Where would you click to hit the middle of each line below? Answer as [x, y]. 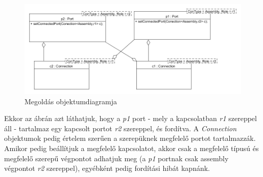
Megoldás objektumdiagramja [71, 101]
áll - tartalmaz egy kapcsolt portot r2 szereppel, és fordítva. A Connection [121, 128]
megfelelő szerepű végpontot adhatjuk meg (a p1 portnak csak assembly [116, 158]
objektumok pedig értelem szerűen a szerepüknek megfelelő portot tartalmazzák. [130, 138]
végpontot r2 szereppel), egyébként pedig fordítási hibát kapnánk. [107, 168]
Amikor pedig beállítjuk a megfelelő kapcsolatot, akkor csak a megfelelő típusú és [131, 148]
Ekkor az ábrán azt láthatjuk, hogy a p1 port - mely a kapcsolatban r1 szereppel [130, 118]
